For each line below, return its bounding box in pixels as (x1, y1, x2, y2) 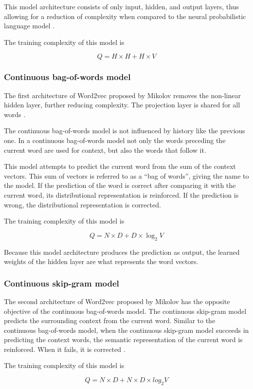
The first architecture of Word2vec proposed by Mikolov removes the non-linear (4, 90, 241, 100)
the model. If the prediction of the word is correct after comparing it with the (4, 180, 236, 190)
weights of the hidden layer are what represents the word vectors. (4, 256, 199, 266)
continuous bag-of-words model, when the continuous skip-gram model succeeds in (4, 325, 249, 335)
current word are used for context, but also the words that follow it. (4, 144, 206, 155)
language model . (4, 20, 54, 31)
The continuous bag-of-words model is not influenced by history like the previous (4, 125, 245, 136)
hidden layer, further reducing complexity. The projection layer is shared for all (4, 100, 240, 110)
